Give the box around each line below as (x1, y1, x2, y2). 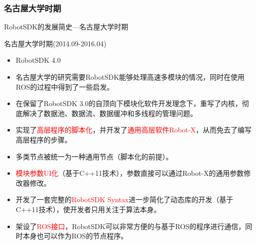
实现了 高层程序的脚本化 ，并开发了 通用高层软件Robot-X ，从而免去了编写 (15, 124, 252, 135)
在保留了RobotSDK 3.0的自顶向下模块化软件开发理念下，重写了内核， (15, 98, 242, 109)
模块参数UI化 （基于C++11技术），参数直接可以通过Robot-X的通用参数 (15, 168, 244, 178)
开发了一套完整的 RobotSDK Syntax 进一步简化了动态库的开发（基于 (15, 194, 234, 205)
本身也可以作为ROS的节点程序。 (22, 231, 128, 241)
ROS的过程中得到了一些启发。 (15, 81, 114, 92)
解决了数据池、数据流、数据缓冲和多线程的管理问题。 (22, 108, 197, 118)
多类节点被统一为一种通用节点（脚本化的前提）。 (15, 151, 173, 161)
